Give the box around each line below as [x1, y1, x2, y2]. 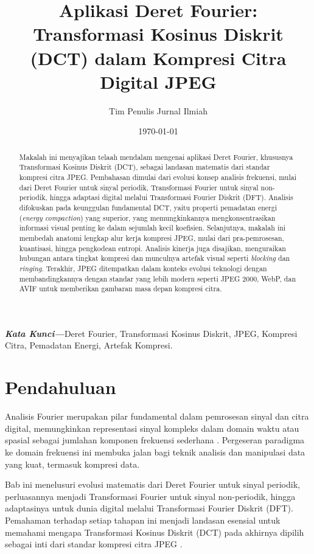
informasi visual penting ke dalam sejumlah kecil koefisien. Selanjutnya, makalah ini [19, 223, 286, 233]
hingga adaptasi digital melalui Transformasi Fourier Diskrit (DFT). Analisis [49, 192, 293, 203]
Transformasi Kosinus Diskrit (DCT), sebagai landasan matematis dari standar [19, 162, 270, 172]
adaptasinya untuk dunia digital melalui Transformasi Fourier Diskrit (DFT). [5, 502, 293, 514]
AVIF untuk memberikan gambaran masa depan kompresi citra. [19, 283, 222, 294]
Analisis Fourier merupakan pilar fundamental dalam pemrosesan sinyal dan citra [5, 410, 309, 423]
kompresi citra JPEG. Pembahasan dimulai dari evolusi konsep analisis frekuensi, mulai [19, 171, 296, 182]
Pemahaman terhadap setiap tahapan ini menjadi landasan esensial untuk [5, 513, 281, 526]
